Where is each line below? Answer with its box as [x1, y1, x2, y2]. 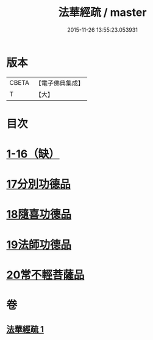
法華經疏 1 [6, 324, 44, 335]
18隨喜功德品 [6, 208, 72, 222]
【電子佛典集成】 [35, 79, 84, 87]
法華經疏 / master [58, 5, 147, 20]
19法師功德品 [6, 237, 72, 251]
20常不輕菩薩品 [6, 268, 85, 281]
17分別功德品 [6, 178, 71, 191]
